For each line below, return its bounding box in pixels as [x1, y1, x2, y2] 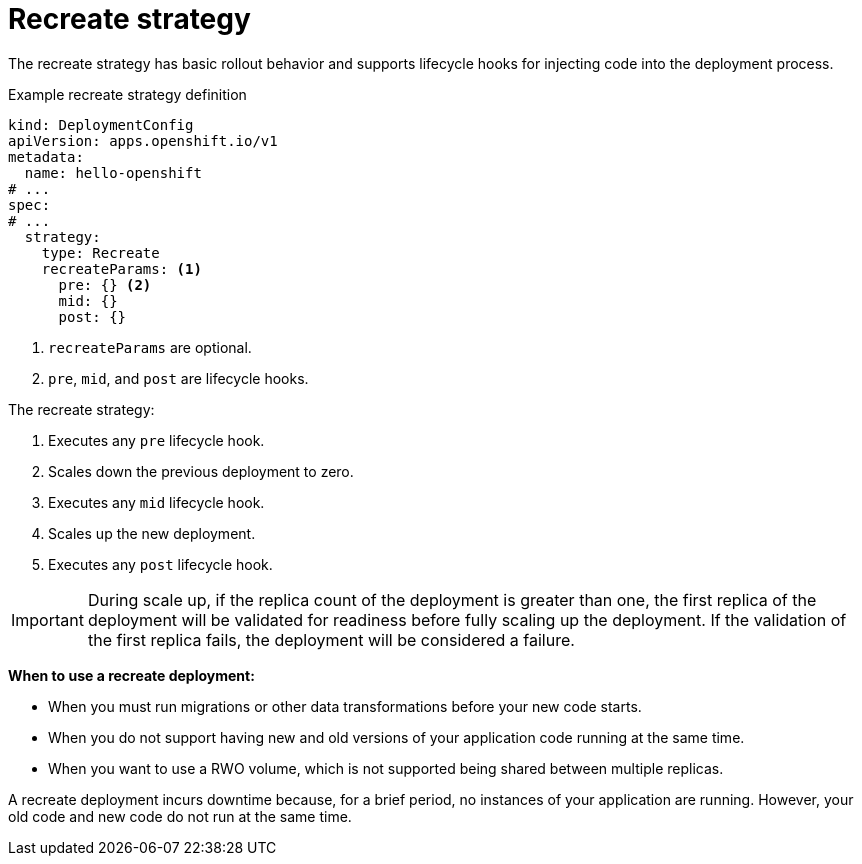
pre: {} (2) [58, 276, 152, 293]
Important [11, 609, 84, 630]
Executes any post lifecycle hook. [48, 555, 273, 573]
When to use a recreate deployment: [8, 666, 255, 684]
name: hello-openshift [24, 164, 202, 181]
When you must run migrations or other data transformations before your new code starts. [48, 697, 642, 715]
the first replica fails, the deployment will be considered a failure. [87, 629, 575, 650]
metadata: [8, 148, 84, 165]
